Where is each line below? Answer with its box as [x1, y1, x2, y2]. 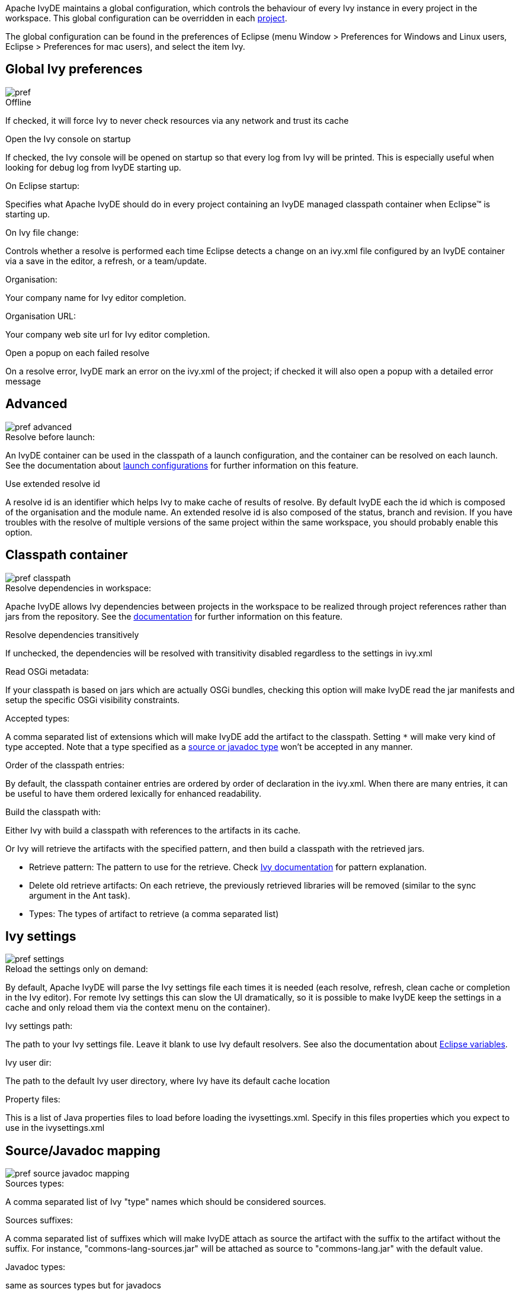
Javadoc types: [5, 1262, 66, 1272]
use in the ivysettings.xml [5, 1123, 105, 1133]
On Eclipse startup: [5, 180, 80, 191]
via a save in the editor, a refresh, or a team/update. [5, 255, 207, 266]
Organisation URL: [5, 310, 76, 321]
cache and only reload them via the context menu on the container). [5, 1002, 270, 1013]
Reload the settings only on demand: [5, 964, 148, 974]
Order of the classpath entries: [5, 759, 124, 770]
